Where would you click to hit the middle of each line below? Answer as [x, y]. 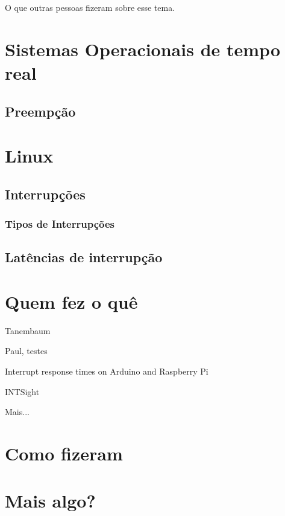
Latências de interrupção [84, 257]
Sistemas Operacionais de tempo [142, 49]
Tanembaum [28, 330]
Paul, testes [26, 351]
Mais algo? [50, 501]
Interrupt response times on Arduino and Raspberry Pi [107, 371]
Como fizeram [64, 453]
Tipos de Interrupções [60, 224]
